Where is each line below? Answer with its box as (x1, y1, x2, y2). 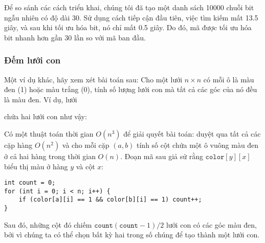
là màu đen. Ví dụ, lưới (4, 94, 77, 104)
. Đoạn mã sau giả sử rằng (120, 150, 203, 161)
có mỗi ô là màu (203, 74, 254, 84)
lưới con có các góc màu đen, (166, 219, 257, 230)
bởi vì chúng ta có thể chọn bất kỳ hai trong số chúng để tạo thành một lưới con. (4, 229, 260, 240)
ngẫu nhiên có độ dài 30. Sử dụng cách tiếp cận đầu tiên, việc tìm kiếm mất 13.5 (4, 12, 258, 23)
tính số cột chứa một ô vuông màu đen (137, 139, 259, 150)
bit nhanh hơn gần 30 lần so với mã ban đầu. (4, 32, 146, 42)
